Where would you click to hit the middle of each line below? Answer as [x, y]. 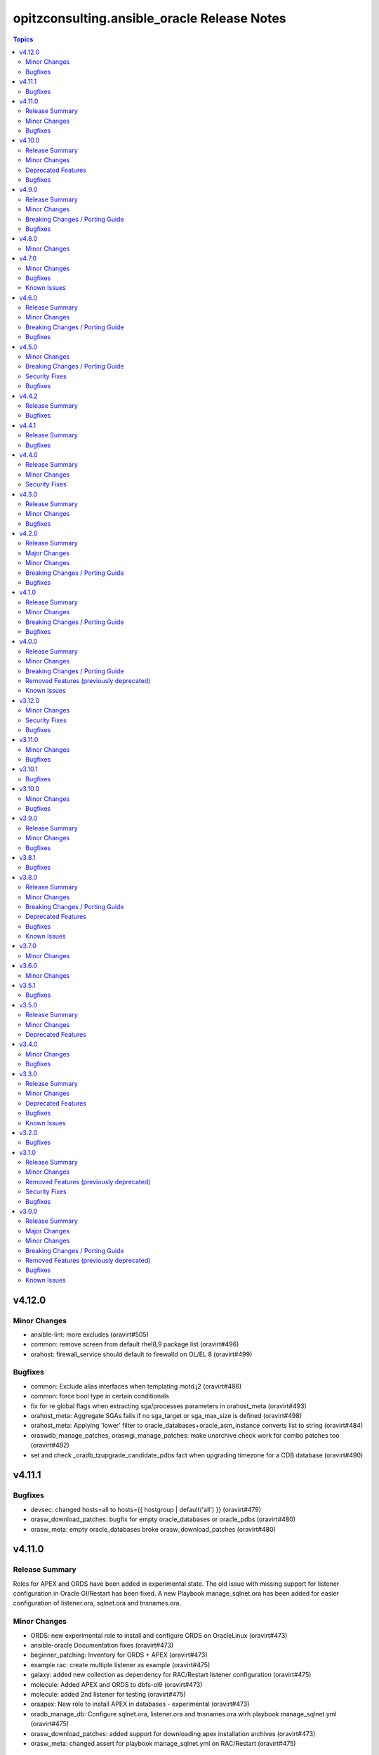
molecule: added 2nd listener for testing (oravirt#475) [108, 1694]
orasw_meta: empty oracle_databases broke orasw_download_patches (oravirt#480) [153, 1529]
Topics [23, 39]
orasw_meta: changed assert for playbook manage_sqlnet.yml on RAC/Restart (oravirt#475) [163, 1743]
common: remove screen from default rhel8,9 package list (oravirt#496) [135, 1344]
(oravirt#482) [50, 1445]
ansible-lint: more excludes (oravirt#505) [89, 1335]
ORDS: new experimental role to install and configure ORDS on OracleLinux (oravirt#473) [159, 1635]
